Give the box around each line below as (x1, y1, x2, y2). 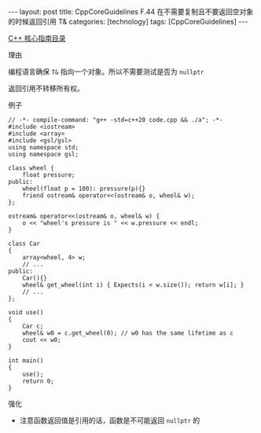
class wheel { (8, 164, 55, 172)
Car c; (22, 322, 44, 330)
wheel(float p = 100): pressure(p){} (22, 185, 146, 193)
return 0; (22, 377, 55, 385)
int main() (8, 357, 44, 365)
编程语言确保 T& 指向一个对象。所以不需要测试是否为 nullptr (8, 67, 204, 76)
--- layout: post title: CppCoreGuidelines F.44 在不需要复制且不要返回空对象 (8, 7, 254, 17)
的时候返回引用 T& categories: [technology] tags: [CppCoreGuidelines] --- (8, 17, 248, 26)
